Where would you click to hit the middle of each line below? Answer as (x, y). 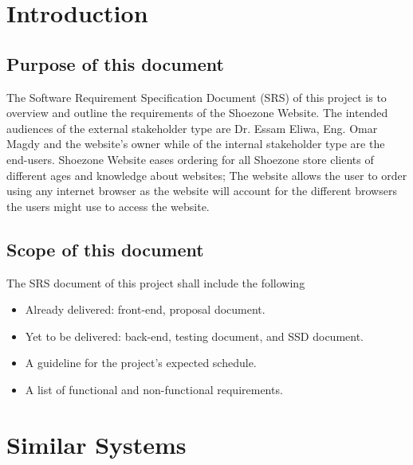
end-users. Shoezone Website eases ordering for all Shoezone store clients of (190, 159)
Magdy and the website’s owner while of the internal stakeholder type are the (196, 144)
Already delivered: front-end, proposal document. (145, 309)
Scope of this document (105, 249)
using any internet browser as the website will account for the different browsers (202, 191)
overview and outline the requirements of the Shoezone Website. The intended (197, 113)
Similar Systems (96, 444)
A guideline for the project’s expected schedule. (141, 363)
